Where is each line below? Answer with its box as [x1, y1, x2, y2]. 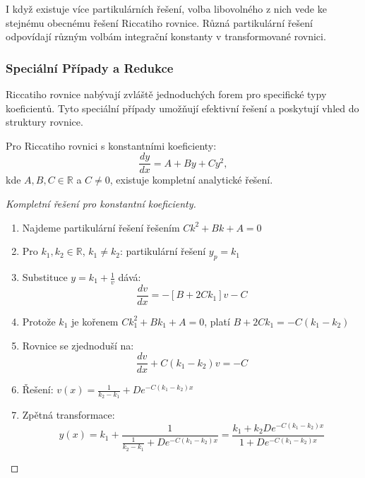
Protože [22, 313, 56, 328]
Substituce [22, 270, 68, 285]
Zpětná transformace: [22, 407, 115, 422]
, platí [204, 313, 230, 328]
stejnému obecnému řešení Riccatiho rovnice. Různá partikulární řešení [6, 15, 313, 30]
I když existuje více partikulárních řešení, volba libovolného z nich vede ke [6, 1, 327, 16]
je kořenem [71, 313, 119, 328]
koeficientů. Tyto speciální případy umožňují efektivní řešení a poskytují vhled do [6, 100, 359, 115]
